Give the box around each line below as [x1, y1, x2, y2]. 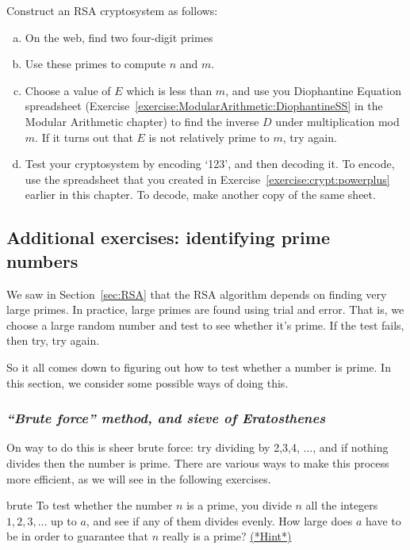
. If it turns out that [35, 128, 133, 145]
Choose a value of [25, 82, 111, 98]
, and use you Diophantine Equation [225, 82, 401, 98]
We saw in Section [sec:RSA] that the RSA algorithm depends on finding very [6, 285, 387, 302]
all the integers [305, 497, 378, 514]
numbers [6, 248, 79, 273]
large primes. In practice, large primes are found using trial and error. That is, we [6, 301, 404, 318]
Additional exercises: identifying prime [6, 225, 330, 250]
